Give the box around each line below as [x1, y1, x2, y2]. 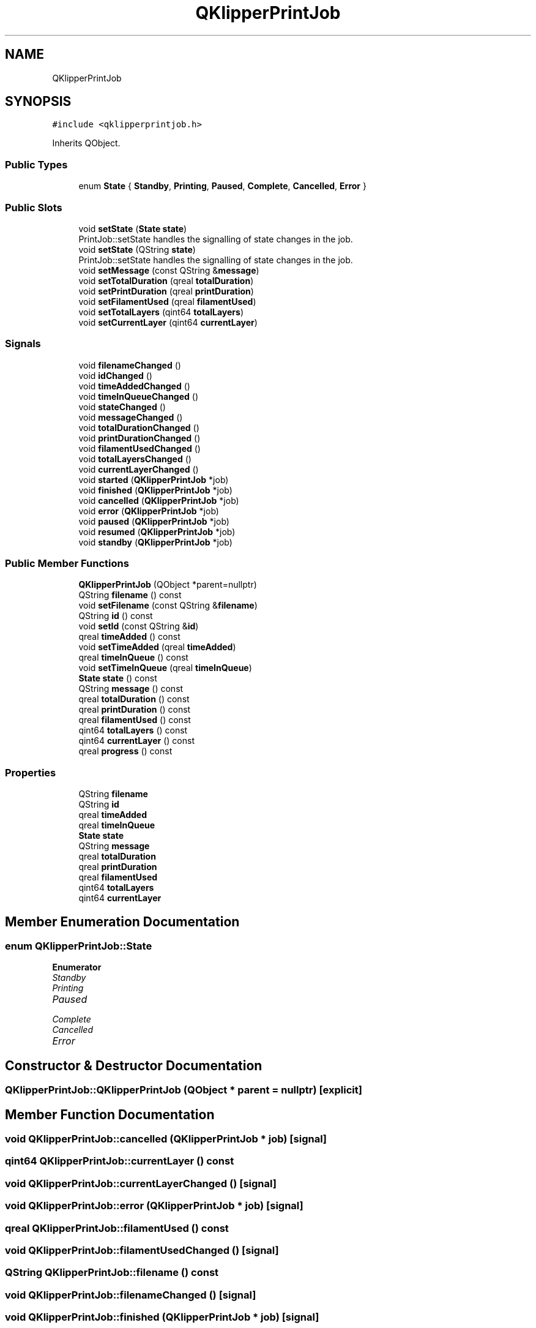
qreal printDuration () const [78, 704, 191, 715]
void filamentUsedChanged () [78, 443, 201, 454]
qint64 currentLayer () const [78, 735, 195, 746]
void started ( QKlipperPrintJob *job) [78, 474, 229, 485]
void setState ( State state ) [78, 223, 187, 234]
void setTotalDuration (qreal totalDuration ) [78, 275, 254, 286]
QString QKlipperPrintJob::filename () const [5, 1266, 219, 1279]
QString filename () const [78, 590, 182, 601]
